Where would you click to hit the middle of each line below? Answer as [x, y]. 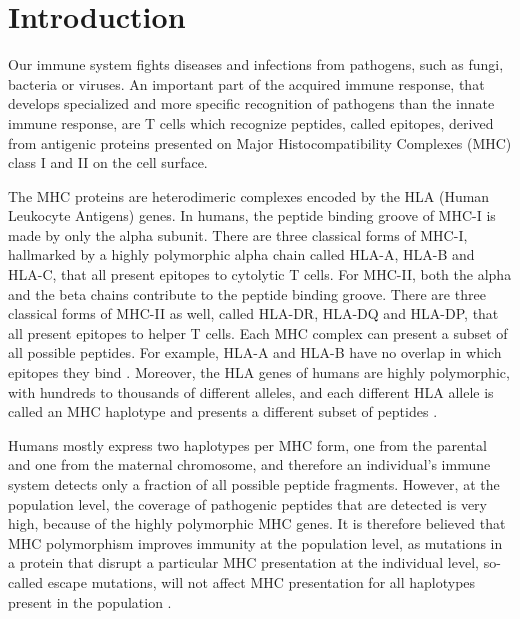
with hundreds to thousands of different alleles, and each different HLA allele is [251, 391]
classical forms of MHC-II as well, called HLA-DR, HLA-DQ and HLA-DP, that [253, 313]
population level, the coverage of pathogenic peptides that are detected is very [247, 503]
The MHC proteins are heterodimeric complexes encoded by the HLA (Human [249, 195]
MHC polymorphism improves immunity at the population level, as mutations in [255, 542]
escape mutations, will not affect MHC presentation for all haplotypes [261, 581]
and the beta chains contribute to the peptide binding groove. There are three [247, 293]
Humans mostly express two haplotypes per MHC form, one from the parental [247, 444]
